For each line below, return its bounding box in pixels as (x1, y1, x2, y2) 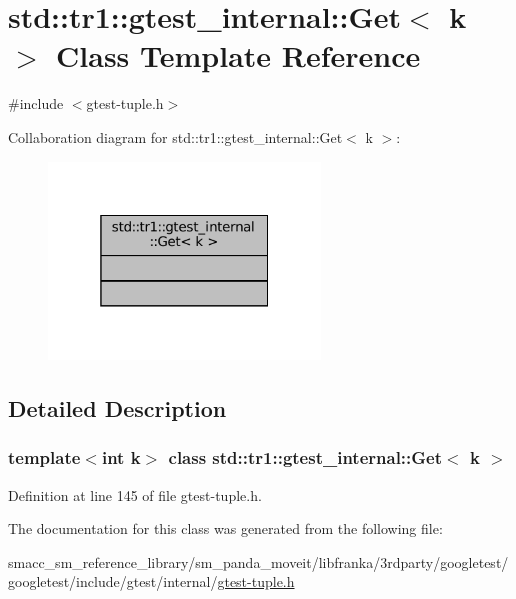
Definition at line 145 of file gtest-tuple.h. (8, 484, 262, 505)
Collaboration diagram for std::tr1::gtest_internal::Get (8, 126, 343, 147)
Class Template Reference (56, 35, 421, 76)
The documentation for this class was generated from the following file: (8, 518, 443, 539)
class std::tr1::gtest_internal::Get (168, 445, 443, 470)
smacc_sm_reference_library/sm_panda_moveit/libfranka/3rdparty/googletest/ (8, 551, 509, 572)
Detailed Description (8, 393, 227, 424)
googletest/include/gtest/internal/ (8, 571, 218, 592)
